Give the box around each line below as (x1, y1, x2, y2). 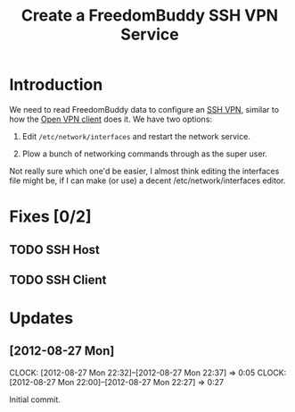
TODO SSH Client (9, 272, 107, 287)
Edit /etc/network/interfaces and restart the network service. (21, 130, 251, 141)
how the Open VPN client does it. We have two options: (9, 114, 212, 124)
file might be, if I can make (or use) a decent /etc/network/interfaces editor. (9, 175, 286, 186)
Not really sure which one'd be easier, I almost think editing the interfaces (9, 165, 280, 176)
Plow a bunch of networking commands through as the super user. (21, 148, 267, 159)
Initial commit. (9, 394, 61, 405)
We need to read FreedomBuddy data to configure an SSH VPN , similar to (9, 104, 279, 114)
